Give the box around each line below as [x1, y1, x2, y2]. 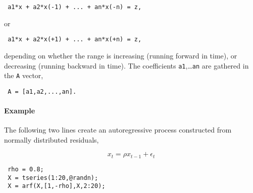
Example [4, 105, 35, 116]
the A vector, [4, 70, 43, 81]
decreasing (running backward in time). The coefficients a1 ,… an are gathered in [4, 60, 249, 71]
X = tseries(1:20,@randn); [8, 174, 98, 181]
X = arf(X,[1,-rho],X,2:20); [8, 182, 106, 190]
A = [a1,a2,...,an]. [8, 88, 77, 95]
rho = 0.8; [8, 165, 44, 173]
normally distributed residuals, [4, 134, 99, 145]
